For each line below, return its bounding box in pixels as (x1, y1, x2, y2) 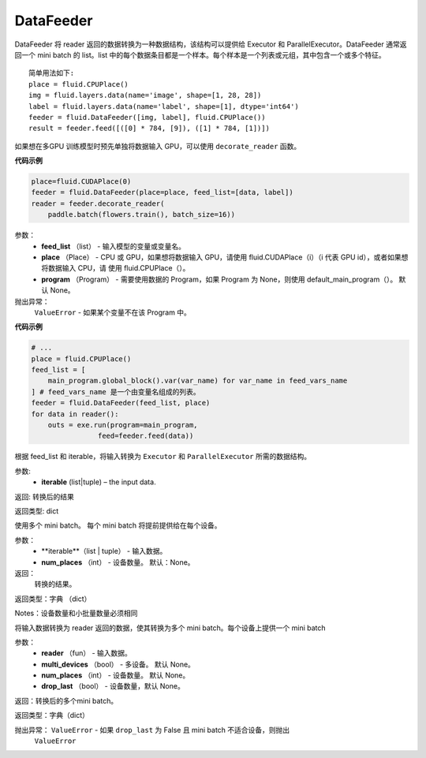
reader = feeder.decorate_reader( (31, 199, 165, 208)
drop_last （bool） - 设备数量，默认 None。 (41, 681, 185, 691)
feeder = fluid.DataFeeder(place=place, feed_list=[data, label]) (31, 188, 293, 197)
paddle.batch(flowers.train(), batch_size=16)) (47, 210, 236, 219)
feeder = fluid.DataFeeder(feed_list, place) (31, 398, 211, 408)
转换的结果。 (34, 580, 77, 589)
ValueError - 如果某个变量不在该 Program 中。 (34, 308, 191, 317)
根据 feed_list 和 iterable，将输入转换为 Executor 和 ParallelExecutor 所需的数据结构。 (14, 452, 312, 461)
